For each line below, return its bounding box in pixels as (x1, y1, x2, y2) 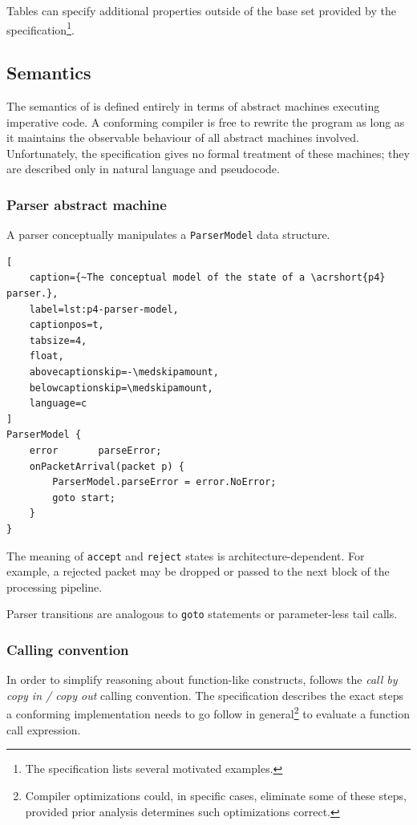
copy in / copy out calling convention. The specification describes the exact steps (6, 686, 404, 703)
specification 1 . (6, 18, 75, 38)
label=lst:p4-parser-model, (29, 303, 179, 315)
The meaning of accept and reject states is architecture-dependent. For (6, 547, 365, 564)
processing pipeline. (6, 578, 103, 595)
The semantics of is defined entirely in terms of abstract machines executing (6, 98, 380, 115)
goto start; (52, 491, 116, 503)
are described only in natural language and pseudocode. (6, 160, 280, 177)
